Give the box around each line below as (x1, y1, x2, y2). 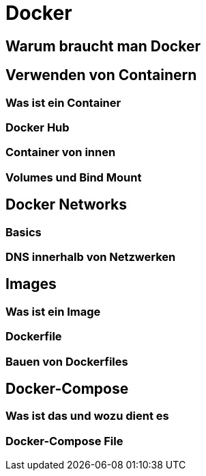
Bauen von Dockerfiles (5, 354, 128, 368)
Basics (5, 225, 42, 239)
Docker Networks (5, 196, 128, 214)
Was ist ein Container (5, 95, 121, 110)
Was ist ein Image (5, 304, 101, 318)
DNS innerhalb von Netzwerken (5, 249, 176, 264)
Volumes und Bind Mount (5, 170, 142, 184)
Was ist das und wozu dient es (5, 409, 169, 423)
